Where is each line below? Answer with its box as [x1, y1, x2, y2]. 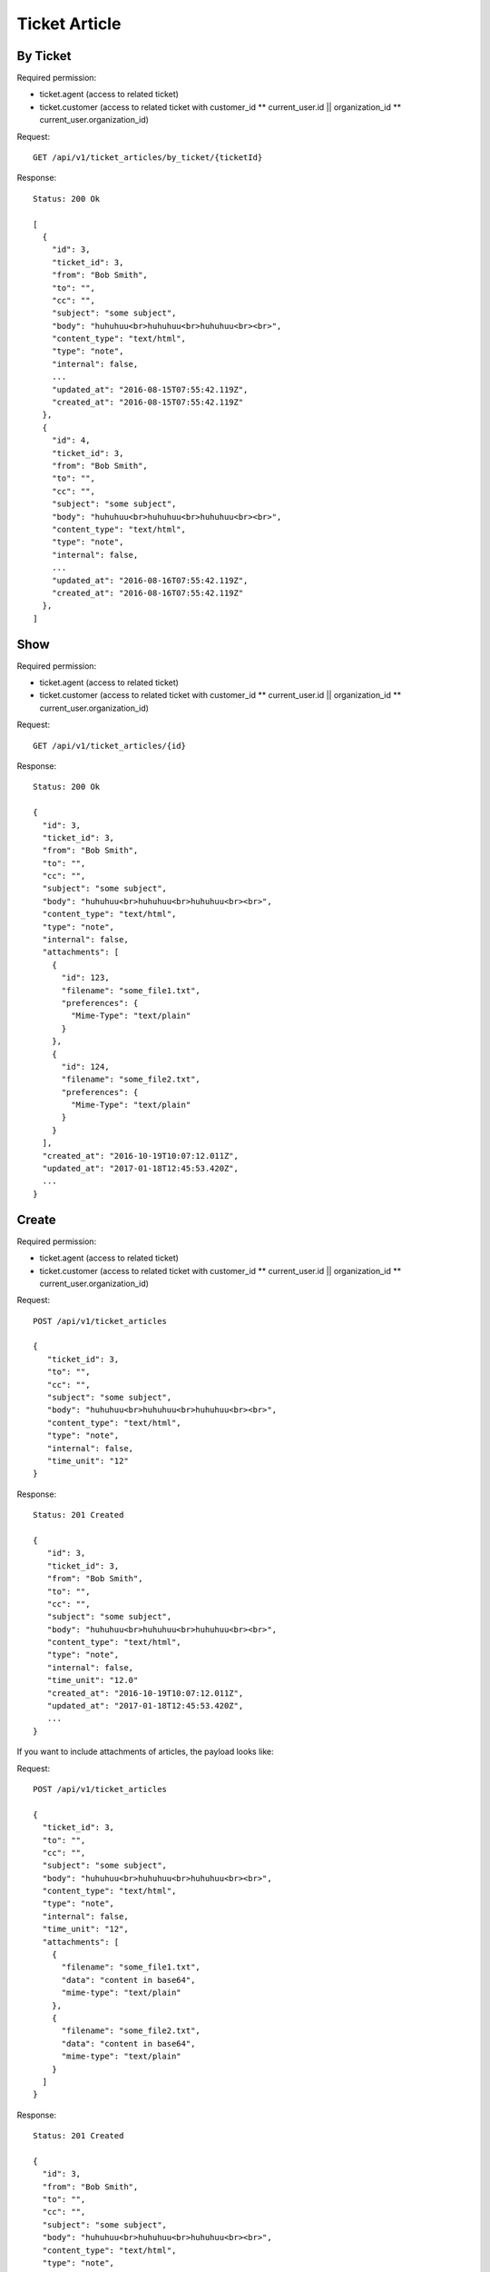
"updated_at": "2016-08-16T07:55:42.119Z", [51, 575, 249, 585]
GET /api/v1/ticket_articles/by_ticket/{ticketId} [33, 153, 263, 163]
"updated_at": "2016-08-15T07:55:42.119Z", [51, 384, 249, 394]
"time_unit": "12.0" [46, 1675, 139, 1686]
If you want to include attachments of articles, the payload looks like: [16, 1746, 274, 1758]
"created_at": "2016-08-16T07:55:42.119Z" [51, 587, 244, 598]
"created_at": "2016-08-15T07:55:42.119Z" [51, 397, 244, 408]
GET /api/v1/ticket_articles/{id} [33, 741, 186, 751]
